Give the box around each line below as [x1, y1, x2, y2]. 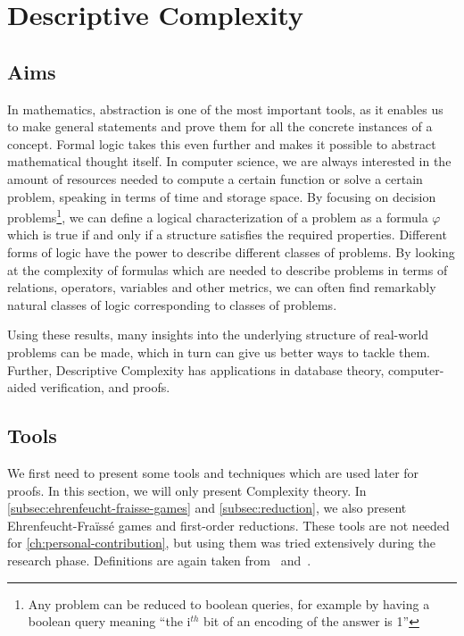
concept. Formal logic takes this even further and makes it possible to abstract [7, 134, 436, 153]
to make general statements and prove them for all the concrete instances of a [7, 117, 433, 136]
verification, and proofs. [40, 378, 170, 397]
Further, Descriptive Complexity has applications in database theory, [7, 360, 385, 379]
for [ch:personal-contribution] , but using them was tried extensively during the [7, 533, 436, 552]
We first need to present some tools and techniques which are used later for [7, 463, 419, 481]
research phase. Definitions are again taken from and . [7, 550, 311, 569]
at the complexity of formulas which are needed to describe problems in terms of [7, 260, 448, 279]
